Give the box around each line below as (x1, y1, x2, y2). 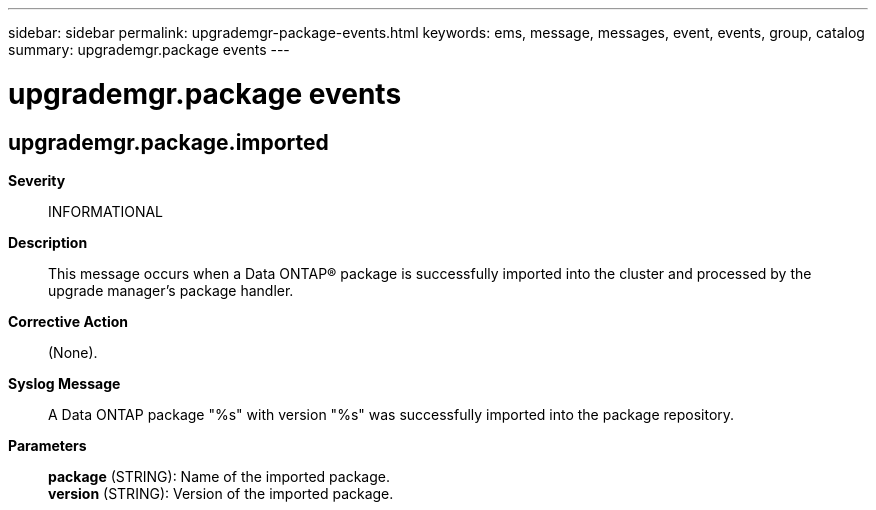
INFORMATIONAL (48, 202, 164, 220)
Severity (8, 171, 66, 189)
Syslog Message (8, 374, 121, 392)
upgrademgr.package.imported (8, 129, 329, 155)
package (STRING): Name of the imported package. (48, 467, 390, 485)
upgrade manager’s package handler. (48, 281, 294, 299)
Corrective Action (8, 312, 128, 330)
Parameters (8, 436, 87, 454)
